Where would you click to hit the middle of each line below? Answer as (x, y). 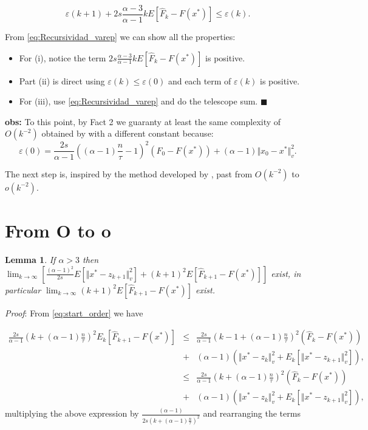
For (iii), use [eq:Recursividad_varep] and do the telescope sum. (138, 101)
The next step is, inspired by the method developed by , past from (129, 173)
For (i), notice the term (63, 57)
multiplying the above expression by (72, 413)
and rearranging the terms (252, 413)
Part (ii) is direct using (62, 80)
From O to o (58, 230)
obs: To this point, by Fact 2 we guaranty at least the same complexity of (143, 121)
